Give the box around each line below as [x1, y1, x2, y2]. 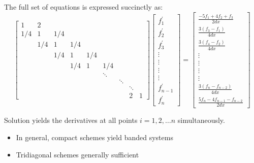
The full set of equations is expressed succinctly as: [4, 2, 163, 12]
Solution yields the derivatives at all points [4, 115, 138, 125]
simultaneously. [177, 115, 225, 125]
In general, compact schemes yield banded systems [16, 132, 173, 142]
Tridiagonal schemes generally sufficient [16, 149, 139, 159]
